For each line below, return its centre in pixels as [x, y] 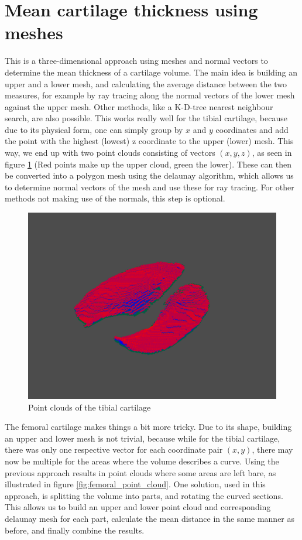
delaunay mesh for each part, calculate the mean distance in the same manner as [150, 518]
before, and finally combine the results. [75, 530]
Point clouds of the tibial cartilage [90, 407]
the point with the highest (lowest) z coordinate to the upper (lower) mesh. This [149, 141]
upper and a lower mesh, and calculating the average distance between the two [146, 83]
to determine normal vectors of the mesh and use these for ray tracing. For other [150, 187]
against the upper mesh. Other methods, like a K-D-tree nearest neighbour [139, 106]
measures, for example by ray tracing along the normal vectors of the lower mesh [150, 95]
